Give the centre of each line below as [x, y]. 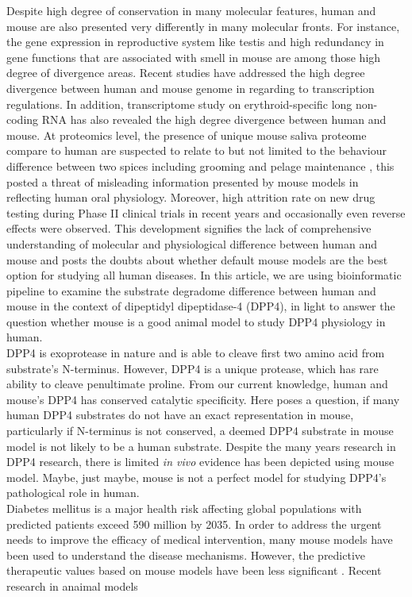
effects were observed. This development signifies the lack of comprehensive [189, 228]
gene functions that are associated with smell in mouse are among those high [194, 57]
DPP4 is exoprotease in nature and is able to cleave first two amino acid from [196, 353]
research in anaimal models [72, 585]
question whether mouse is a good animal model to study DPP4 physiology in [196, 321]
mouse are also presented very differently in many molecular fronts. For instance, [203, 26]
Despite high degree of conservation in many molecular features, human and [191, 10]
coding [23, 119]
